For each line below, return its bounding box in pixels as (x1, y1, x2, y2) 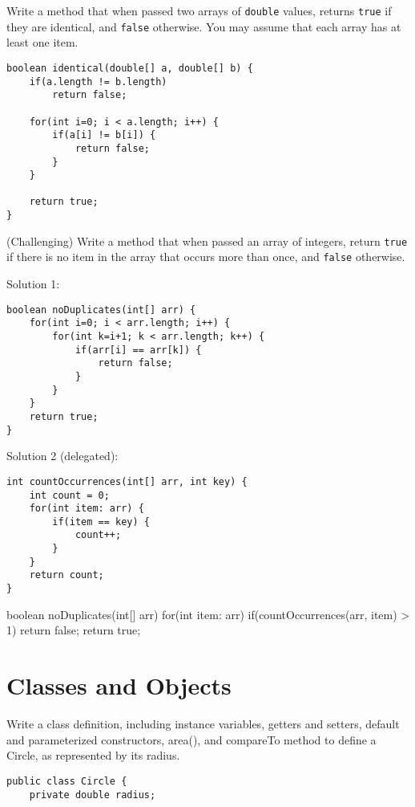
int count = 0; (29, 489, 110, 501)
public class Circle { (6, 775, 127, 787)
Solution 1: (6, 275, 60, 292)
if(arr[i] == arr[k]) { (75, 344, 202, 356)
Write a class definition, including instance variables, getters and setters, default (6, 715, 400, 732)
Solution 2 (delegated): (6, 447, 119, 464)
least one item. (6, 34, 79, 51)
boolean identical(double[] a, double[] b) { (6, 62, 253, 74)
